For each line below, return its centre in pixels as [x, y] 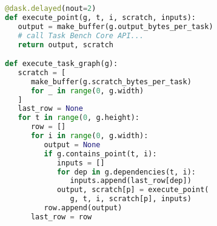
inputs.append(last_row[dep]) [131, 181]
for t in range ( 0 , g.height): [78, 118]
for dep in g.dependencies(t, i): [126, 172]
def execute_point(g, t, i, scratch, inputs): [100, 17]
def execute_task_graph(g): [62, 64]
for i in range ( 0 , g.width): [89, 136]
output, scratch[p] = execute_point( [133, 190]
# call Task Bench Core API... [81, 35]
